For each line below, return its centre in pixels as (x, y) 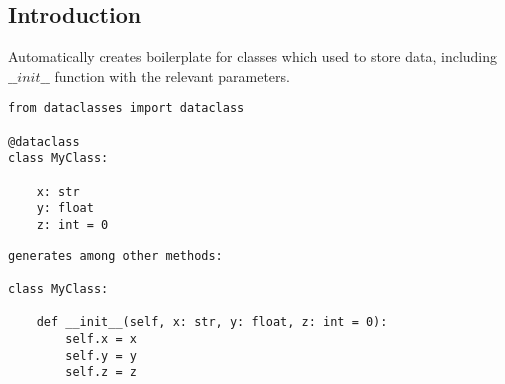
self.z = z (101, 372)
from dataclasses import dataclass (126, 108)
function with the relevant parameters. (172, 75)
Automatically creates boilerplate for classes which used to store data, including (253, 56)
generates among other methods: (115, 255)
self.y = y (101, 355)
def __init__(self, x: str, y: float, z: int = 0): (212, 322)
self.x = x (101, 338)
